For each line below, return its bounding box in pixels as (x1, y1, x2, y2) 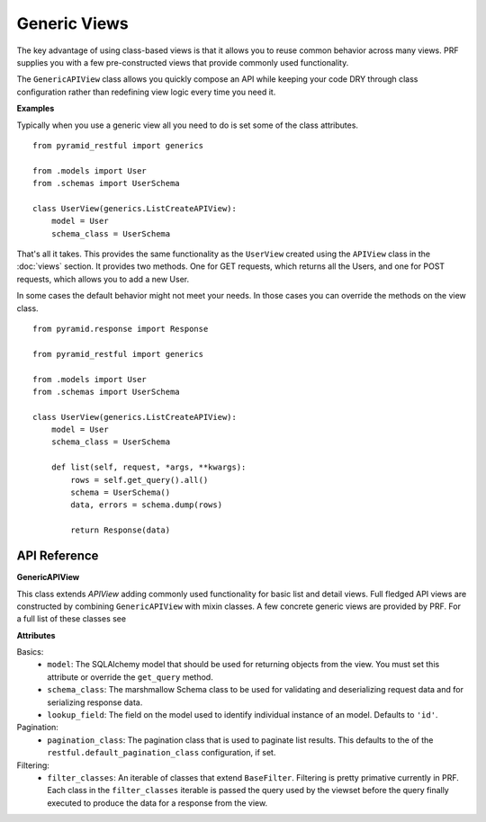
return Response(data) (70, 525, 171, 535)
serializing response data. (47, 697, 143, 708)
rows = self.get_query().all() (70, 475, 209, 485)
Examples (16, 103, 55, 114)
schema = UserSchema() (70, 487, 171, 498)
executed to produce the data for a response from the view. (47, 797, 268, 809)
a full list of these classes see (16, 613, 126, 624)
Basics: (16, 647, 44, 657)
